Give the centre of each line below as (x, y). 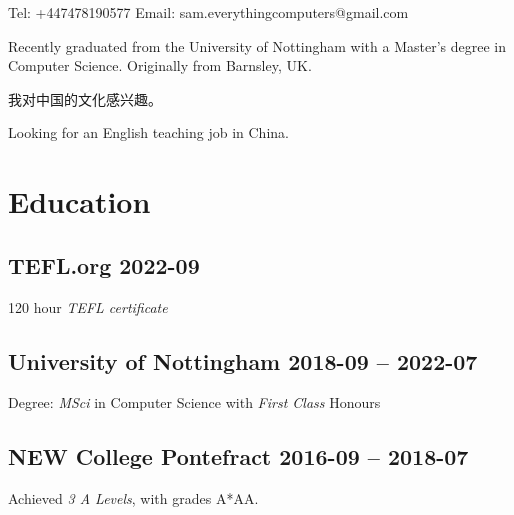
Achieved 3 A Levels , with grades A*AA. (133, 498)
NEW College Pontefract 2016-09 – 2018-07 (238, 456)
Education (79, 201)
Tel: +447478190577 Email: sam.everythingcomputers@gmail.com (208, 12)
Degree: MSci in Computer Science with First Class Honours (194, 402)
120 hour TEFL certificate (88, 306)
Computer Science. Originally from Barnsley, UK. (160, 65)
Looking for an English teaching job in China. (148, 132)
